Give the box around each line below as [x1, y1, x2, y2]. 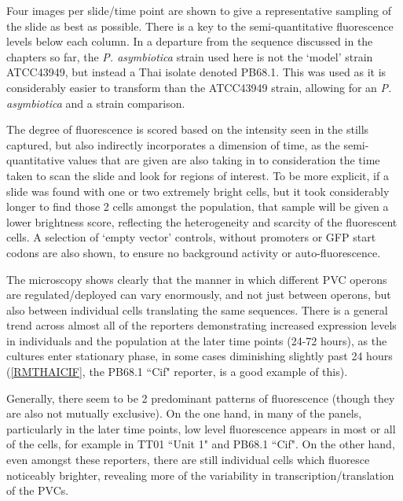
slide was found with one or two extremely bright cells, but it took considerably [6, 182, 390, 199]
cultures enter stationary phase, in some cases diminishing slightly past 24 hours [6, 348, 393, 364]
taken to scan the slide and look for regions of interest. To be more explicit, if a [6, 167, 389, 183]
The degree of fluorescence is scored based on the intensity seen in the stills [6, 121, 369, 138]
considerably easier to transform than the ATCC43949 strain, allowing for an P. [6, 79, 392, 95]
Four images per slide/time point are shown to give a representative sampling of [6, 2, 391, 18]
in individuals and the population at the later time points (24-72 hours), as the [6, 332, 387, 348]
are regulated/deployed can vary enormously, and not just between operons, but [6, 286, 391, 303]
